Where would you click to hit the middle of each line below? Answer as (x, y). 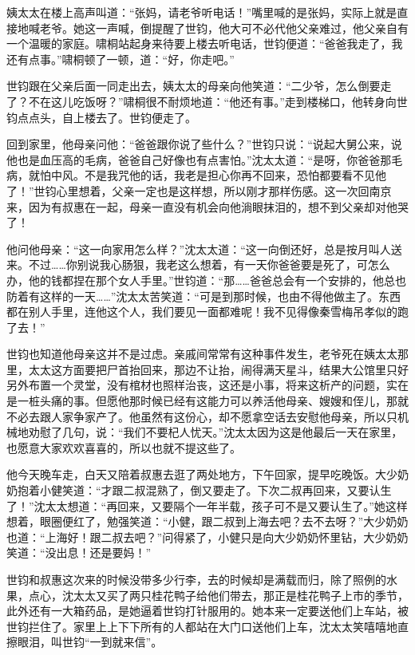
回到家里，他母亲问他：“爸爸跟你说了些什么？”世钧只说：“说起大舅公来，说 (204, 144)
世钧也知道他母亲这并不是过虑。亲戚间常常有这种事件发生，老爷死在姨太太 (202, 354)
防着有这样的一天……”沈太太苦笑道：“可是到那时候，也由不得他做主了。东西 (204, 296)
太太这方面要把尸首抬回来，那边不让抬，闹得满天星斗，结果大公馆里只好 (218, 369)
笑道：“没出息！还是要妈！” (79, 552)
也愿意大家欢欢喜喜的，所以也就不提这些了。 (124, 447)
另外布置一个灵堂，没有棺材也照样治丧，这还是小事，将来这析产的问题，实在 (207, 385)
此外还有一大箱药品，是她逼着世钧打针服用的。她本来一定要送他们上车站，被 (207, 611)
